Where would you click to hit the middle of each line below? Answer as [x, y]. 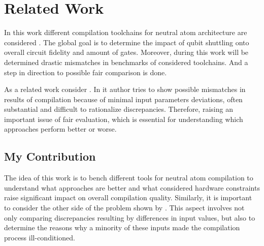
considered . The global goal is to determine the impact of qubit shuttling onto [127, 42]
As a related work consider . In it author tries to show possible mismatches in [125, 89]
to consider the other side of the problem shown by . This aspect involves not [124, 208]
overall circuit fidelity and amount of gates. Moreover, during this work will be [126, 52]
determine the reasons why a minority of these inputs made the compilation [122, 227]
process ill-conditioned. [40, 237]
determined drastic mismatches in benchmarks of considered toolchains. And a [126, 62]
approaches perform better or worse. [60, 129]
